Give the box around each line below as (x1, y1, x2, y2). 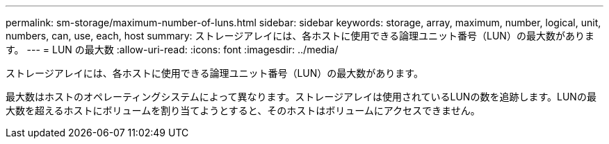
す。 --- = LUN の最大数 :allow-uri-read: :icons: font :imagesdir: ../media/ (6, 44, 339, 55)
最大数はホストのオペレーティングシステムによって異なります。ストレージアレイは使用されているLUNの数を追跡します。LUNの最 (6, 91, 596, 102)
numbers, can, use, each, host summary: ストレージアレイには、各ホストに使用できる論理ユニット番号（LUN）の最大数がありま (6, 30, 594, 42)
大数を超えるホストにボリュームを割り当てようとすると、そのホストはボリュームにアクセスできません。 (6, 105, 480, 116)
